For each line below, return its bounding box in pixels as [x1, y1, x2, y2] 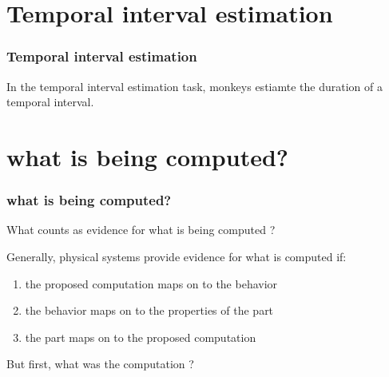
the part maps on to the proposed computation [25, 328, 256, 345]
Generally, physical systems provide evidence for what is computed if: [6, 248, 347, 264]
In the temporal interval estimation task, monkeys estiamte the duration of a [6, 77, 383, 94]
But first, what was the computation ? [6, 355, 194, 372]
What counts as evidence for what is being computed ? [6, 221, 276, 238]
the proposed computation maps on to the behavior [25, 275, 278, 292]
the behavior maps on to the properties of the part [25, 302, 274, 319]
